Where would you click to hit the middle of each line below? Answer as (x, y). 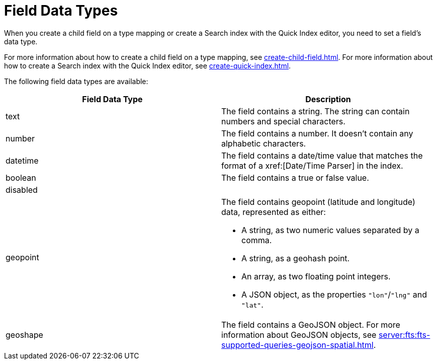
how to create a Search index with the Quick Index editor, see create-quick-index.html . (148, 65)
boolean (21, 177)
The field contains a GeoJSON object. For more (311, 324)
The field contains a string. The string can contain (316, 111)
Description (328, 99)
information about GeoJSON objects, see (299, 335)
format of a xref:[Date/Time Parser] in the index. (312, 165)
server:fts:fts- (404, 335)
